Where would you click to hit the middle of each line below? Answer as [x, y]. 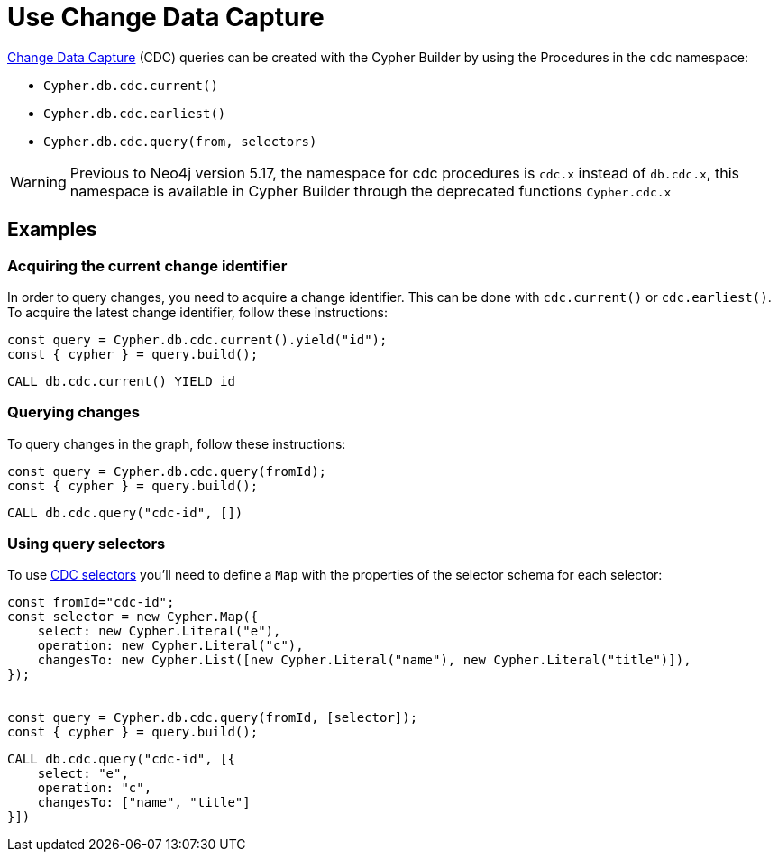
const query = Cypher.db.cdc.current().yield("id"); [197, 339]
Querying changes [73, 412]
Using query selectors [87, 544]
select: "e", [83, 774]
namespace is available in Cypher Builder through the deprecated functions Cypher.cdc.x [371, 191]
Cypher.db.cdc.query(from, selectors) [180, 141]
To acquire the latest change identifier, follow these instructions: [198, 312]
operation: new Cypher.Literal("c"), [170, 646]
